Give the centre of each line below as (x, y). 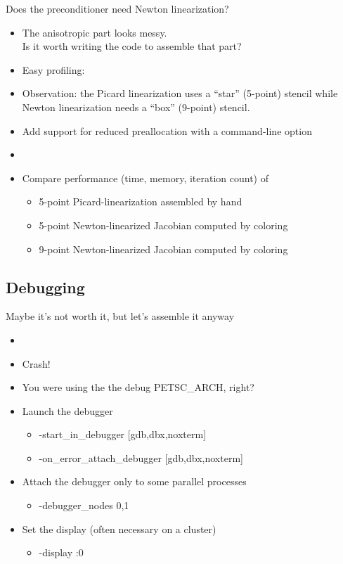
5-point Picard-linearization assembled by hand (141, 201)
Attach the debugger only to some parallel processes (134, 481)
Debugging (45, 287)
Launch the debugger (67, 410)
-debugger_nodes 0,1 (84, 505)
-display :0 (61, 552)
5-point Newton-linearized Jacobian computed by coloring (163, 225)
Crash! (36, 363)
